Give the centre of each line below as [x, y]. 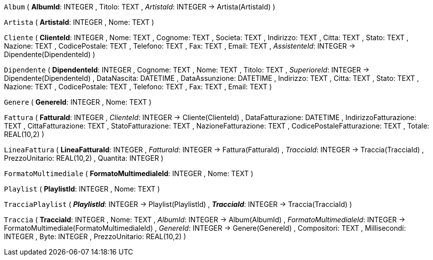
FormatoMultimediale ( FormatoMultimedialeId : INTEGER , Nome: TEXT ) [129, 173]
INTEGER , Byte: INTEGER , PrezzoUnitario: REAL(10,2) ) [95, 236]
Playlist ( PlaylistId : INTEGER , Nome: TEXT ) [82, 189]
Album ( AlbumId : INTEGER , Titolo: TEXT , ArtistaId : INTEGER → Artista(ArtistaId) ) [140, 7]
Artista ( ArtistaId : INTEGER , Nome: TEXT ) [79, 22]
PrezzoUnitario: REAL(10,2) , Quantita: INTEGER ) [84, 158]
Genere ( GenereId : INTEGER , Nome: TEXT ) [78, 102]
